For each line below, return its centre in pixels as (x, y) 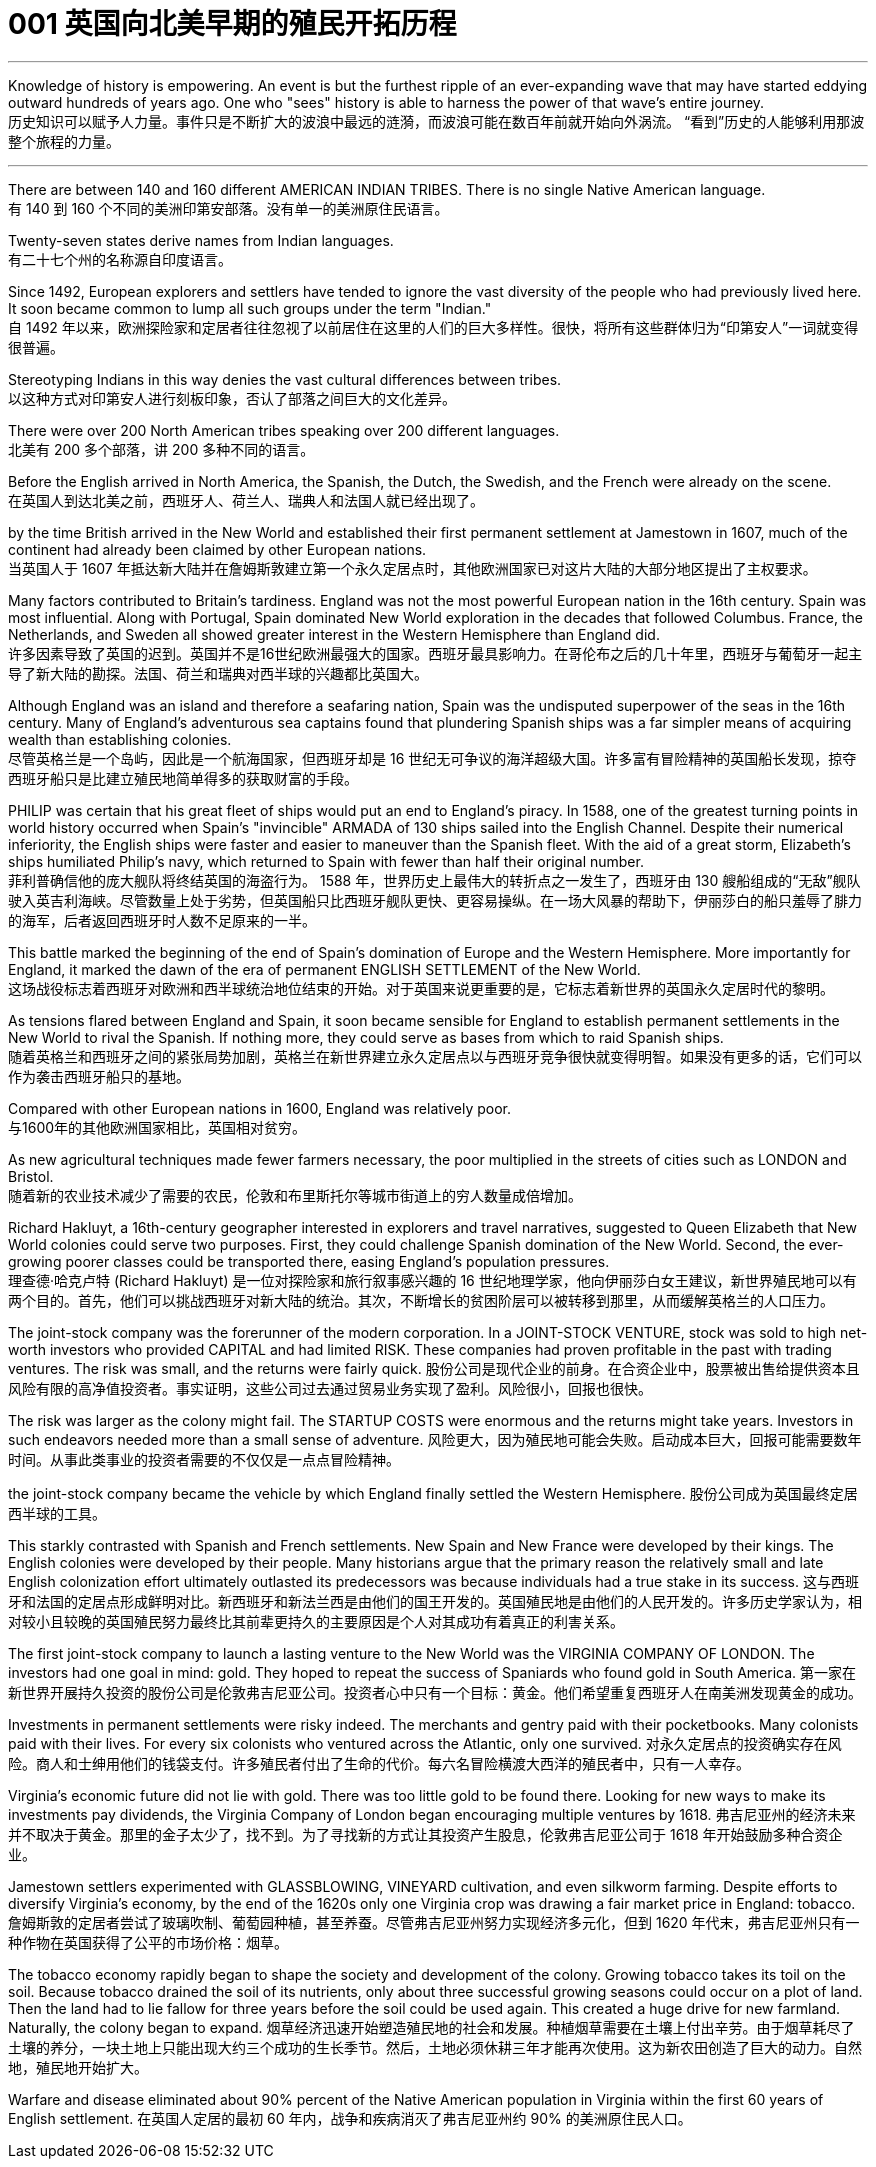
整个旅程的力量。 (64, 141)
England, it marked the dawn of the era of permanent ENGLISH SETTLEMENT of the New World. (324, 969)
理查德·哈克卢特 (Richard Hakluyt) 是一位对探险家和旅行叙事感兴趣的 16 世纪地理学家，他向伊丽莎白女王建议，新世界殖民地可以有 (432, 1280)
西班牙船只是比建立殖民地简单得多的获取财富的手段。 (183, 778)
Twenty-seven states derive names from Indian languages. (201, 240)
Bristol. (31, 1176)
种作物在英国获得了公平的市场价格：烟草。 (148, 1942)
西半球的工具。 (57, 1513)
